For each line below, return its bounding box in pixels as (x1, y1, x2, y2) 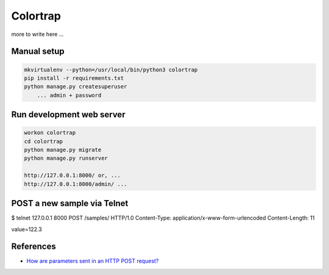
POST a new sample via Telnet (11, 198, 129, 209)
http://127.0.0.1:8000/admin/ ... (24, 180, 127, 187)
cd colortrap (24, 138, 63, 145)
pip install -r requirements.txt (24, 74, 124, 82)
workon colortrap (24, 129, 76, 137)
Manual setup (11, 46, 65, 57)
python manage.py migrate (24, 146, 102, 154)
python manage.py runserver (24, 155, 108, 162)
